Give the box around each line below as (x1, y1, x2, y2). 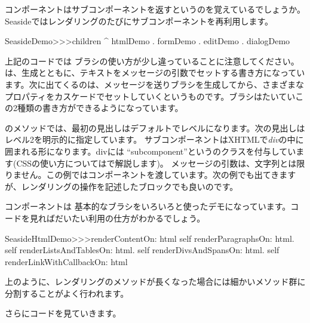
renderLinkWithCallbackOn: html (5, 255, 128, 267)
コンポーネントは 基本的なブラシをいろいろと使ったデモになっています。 (5, 200, 291, 213)
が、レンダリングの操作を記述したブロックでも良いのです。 (5, 180, 238, 192)
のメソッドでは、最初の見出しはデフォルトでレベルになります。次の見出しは (5, 121, 305, 134)
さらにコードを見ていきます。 (5, 307, 121, 319)
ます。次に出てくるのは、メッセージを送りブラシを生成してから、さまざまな (5, 78, 304, 90)
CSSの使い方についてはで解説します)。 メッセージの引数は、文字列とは (16, 156, 297, 169)
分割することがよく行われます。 (5, 287, 129, 299)
